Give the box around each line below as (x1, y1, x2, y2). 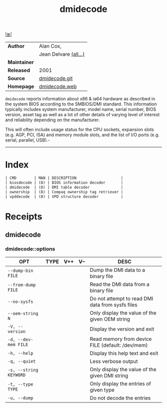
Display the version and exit (89, 326, 155, 332)
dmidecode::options (5, 245, 56, 252)
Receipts (5, 211, 42, 222)
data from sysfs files (89, 302, 138, 309)
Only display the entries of (89, 380, 152, 387)
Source (7, 75, 25, 82)
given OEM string (89, 316, 130, 323)
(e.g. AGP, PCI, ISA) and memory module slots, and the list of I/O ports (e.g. (5, 132, 160, 138)
